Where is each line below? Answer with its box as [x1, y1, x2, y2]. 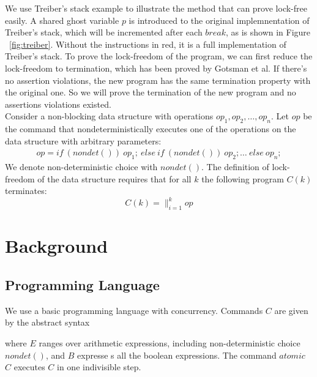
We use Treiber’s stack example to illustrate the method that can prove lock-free [5, 2, 307, 14]
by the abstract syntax [5, 316, 90, 329]
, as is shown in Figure [225, 26, 311, 39]
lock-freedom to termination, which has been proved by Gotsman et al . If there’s [5, 61, 307, 74]
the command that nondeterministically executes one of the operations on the [5, 122, 296, 135]
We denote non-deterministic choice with [5, 160, 158, 173]
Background [5, 233, 108, 258]
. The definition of [201, 160, 269, 173]
